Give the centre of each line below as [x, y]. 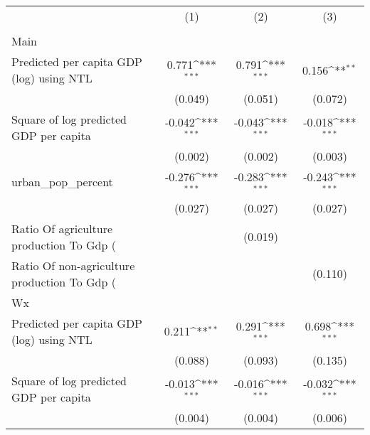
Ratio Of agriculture [62, 228]
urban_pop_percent [62, 182]
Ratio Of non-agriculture [73, 265]
